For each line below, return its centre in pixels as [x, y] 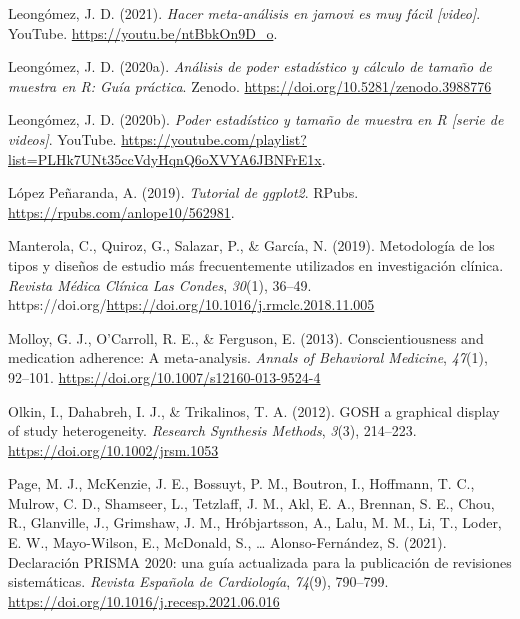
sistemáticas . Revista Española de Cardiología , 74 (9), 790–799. [198, 581]
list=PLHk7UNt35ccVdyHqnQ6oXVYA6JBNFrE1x [165, 158]
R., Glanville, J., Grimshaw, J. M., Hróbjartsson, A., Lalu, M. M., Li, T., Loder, [255, 522]
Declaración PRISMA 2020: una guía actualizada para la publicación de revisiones [260, 561]
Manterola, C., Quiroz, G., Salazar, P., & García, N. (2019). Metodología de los [251, 245]
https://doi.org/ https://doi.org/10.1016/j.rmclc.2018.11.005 [191, 304]
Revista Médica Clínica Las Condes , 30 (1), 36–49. [160, 284]
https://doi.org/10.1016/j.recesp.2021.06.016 [144, 600]
